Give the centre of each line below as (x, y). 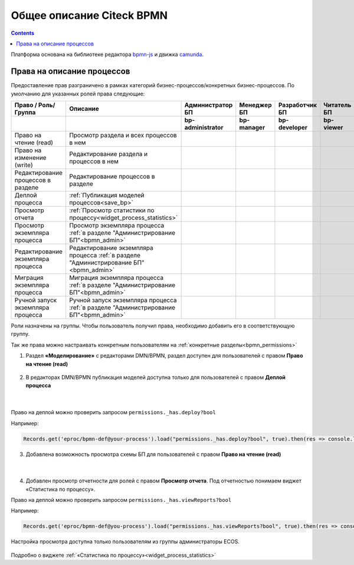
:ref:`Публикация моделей (106, 196)
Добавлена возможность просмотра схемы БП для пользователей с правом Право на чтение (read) (153, 454)
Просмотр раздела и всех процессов (123, 136)
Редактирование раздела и (108, 154)
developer (293, 128)
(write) (24, 165)
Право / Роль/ (35, 105)
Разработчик (298, 105)
